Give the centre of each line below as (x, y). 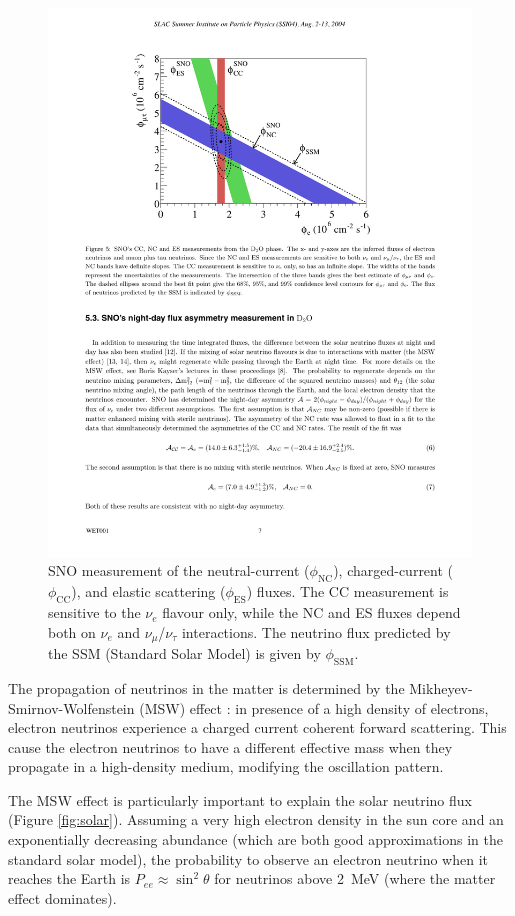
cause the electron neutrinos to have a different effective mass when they (230, 746)
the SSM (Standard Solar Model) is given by (184, 653)
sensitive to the (94, 612)
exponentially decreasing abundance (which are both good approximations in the (255, 839)
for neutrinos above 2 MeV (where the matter (355, 878)
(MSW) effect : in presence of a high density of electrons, (314, 707)
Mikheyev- (441, 687)
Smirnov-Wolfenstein (71, 707)
